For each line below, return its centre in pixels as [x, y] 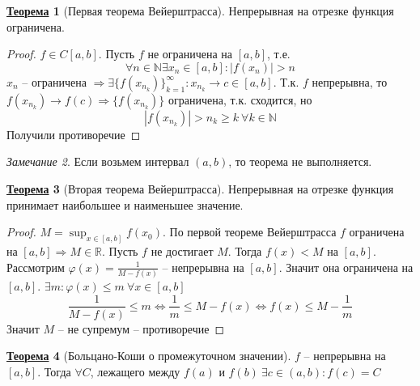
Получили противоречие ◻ [74, 134]
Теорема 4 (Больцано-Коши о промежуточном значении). [149, 356]
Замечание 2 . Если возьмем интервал [98, 161]
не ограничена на [190, 54]
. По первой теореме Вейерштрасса [250, 232]
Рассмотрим [36, 267]
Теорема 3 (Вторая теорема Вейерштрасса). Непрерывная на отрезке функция [200, 188]
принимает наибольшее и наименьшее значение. [125, 204]
